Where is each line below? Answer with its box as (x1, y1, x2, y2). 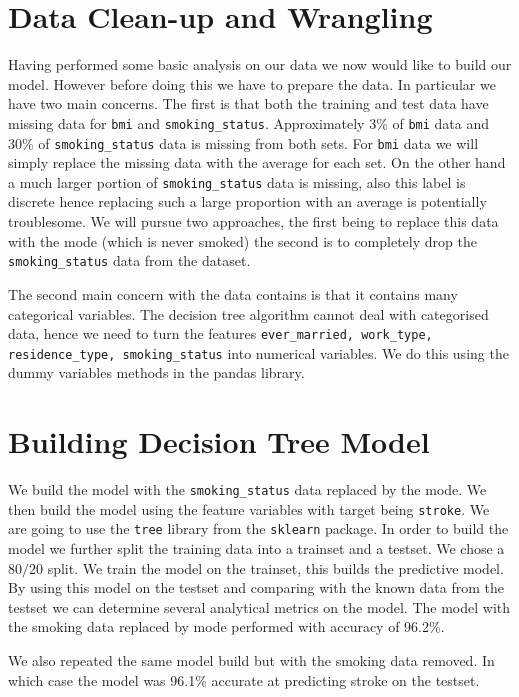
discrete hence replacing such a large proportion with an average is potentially (8, 191, 487, 212)
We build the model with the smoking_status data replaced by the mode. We (8, 479, 487, 500)
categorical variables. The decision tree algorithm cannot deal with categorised (8, 303, 489, 324)
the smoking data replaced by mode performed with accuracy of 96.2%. (8, 616, 445, 637)
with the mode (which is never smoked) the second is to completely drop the (8, 230, 477, 251)
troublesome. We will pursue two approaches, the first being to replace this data (8, 211, 499, 232)
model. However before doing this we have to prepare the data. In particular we (8, 73, 496, 94)
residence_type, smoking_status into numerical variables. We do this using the (8, 342, 509, 363)
